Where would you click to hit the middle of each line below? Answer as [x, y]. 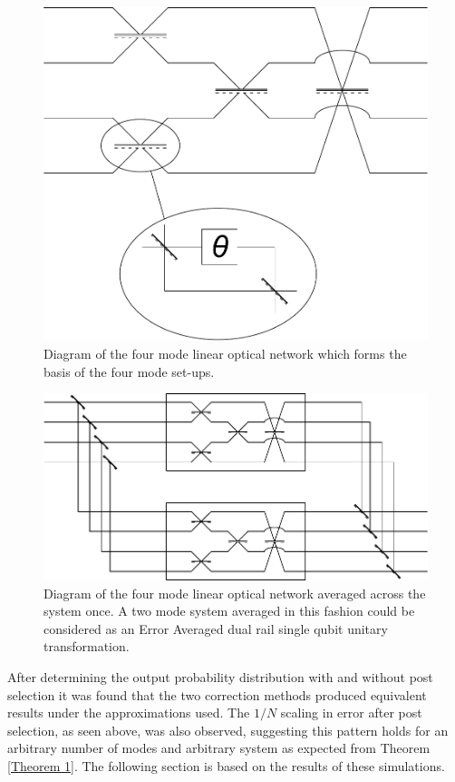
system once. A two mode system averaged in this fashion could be [229, 611]
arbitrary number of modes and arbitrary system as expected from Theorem [219, 748]
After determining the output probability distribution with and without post [220, 677]
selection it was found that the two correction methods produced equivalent [217, 694]
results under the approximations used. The [129, 713]
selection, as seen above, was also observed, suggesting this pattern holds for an [228, 730]
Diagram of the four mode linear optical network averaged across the [235, 593]
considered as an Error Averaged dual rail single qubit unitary [216, 628]
